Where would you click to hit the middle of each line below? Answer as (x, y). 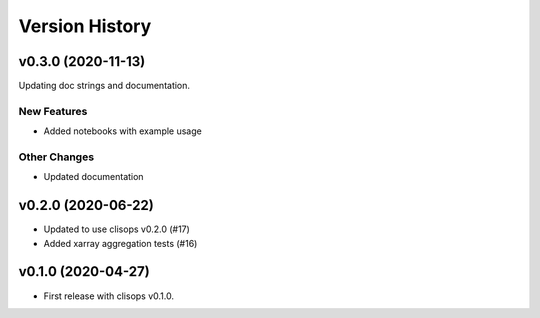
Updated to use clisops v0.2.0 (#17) (116, 229)
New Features (53, 111)
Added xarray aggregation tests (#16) (120, 243)
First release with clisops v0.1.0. (109, 296)
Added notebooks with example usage (122, 131)
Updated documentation (93, 177)
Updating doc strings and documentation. (104, 86)
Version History (85, 26)
